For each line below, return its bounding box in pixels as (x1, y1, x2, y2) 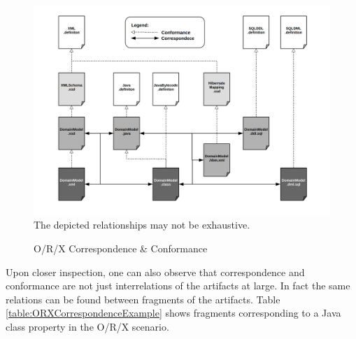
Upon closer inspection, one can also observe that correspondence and (6, 264, 305, 279)
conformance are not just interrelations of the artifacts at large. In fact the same (6, 278, 350, 293)
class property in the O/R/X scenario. (6, 319, 169, 333)
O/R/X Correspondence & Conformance (34, 240, 208, 255)
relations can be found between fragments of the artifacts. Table (6, 291, 280, 306)
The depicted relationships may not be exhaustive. (34, 217, 250, 232)
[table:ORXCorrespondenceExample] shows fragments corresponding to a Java (6, 305, 341, 320)
